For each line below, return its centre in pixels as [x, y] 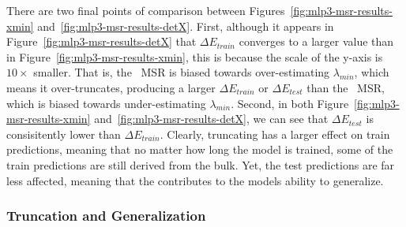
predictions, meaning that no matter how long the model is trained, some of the [200, 149]
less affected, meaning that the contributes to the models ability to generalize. [195, 180]
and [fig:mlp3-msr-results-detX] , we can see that [211, 119]
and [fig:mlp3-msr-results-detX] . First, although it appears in [186, 26]
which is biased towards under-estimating [106, 103]
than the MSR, [346, 87]
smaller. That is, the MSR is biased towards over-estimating [182, 72]
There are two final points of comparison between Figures [146, 10]
